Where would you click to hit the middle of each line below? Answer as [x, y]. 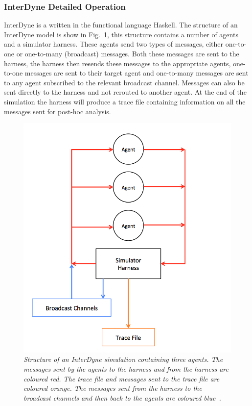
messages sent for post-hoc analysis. [57, 111]
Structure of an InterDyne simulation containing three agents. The [123, 359]
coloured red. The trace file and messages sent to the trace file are [122, 378]
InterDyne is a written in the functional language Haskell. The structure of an [121, 25]
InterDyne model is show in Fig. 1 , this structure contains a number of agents [121, 34]
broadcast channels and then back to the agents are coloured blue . [122, 397]
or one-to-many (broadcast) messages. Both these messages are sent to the [128, 53]
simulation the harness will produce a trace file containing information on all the [125, 101]
